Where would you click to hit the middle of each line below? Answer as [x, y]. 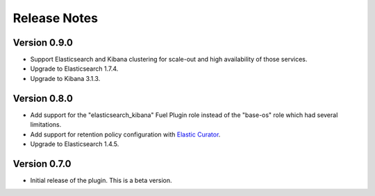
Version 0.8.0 [43, 98]
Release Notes [56, 18]
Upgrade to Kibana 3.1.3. [65, 78]
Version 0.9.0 [43, 43]
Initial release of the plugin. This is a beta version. [101, 180]
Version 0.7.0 [42, 164]
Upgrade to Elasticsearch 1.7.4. [74, 69]
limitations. [46, 125]
